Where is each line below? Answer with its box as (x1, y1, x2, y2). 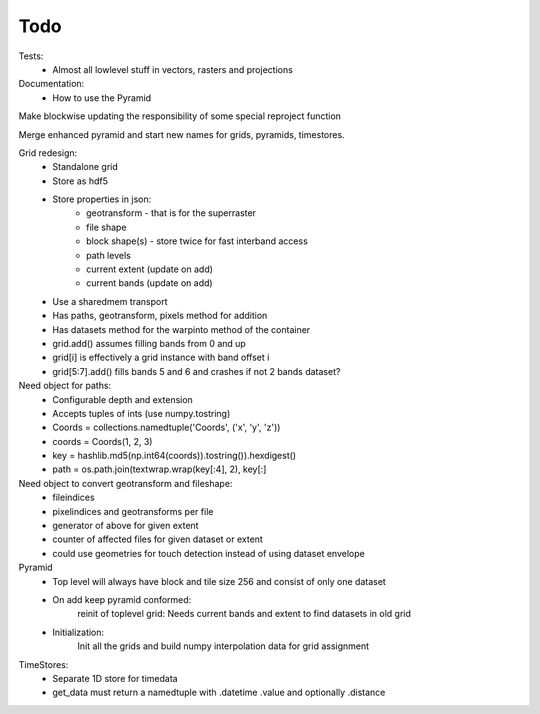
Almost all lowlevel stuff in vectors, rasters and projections (52, 63, 294, 75)
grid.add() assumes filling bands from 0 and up (52, 337, 247, 349)
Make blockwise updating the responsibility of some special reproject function (18, 110, 342, 122)
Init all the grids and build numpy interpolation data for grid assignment (77, 640, 370, 652)
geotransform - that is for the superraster (86, 207, 257, 219)
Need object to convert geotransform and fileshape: (18, 477, 233, 489)
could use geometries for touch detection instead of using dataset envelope (52, 547, 365, 559)
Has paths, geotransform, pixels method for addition (52, 310, 268, 322)
